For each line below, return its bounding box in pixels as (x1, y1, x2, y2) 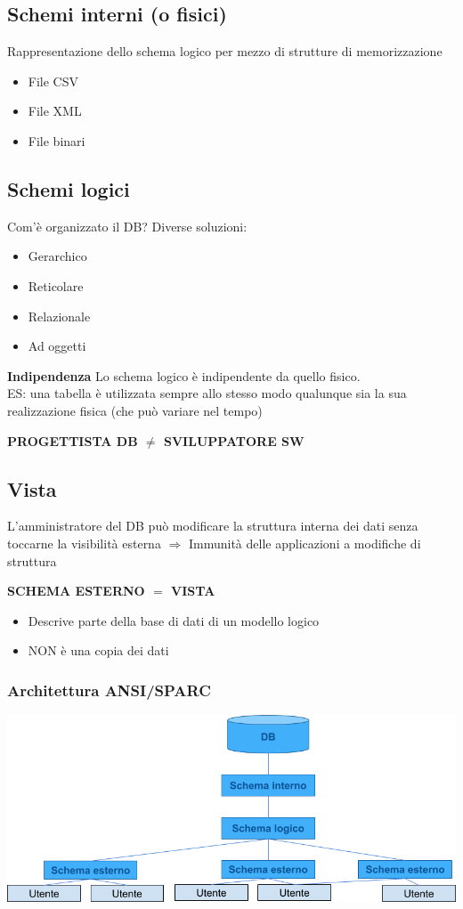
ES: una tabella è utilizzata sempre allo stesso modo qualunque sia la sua (7, 384, 407, 402)
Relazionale (28, 306, 91, 325)
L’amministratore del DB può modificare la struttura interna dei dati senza (7, 516, 418, 535)
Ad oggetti (28, 337, 86, 355)
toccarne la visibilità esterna (7, 533, 161, 552)
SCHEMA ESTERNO (7, 581, 145, 600)
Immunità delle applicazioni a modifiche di (188, 533, 421, 552)
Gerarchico (28, 247, 87, 265)
